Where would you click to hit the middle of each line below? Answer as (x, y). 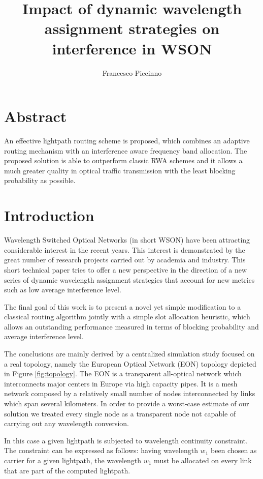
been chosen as (234, 450)
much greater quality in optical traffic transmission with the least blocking (120, 170)
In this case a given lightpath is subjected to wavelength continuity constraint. (126, 440)
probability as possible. (40, 180)
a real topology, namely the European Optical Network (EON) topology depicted (130, 363)
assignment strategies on (132, 28)
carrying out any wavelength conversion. (67, 423)
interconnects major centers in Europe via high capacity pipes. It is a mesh (121, 383)
